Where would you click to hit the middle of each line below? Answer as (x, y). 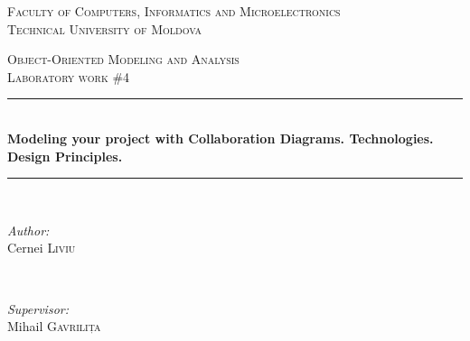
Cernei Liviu (42, 248)
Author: (28, 230)
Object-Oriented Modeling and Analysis (123, 59)
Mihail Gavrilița (54, 326)
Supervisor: (38, 308)
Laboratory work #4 (69, 76)
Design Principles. (65, 156)
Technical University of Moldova (105, 28)
